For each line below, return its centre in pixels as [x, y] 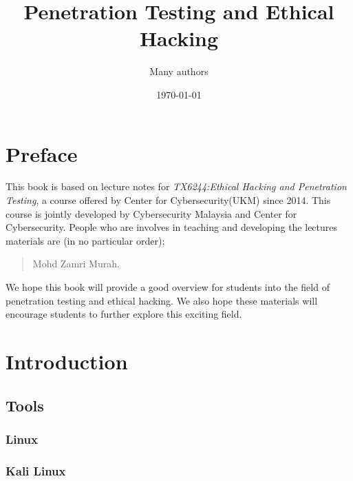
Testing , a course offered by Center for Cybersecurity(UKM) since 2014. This [168, 200]
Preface [42, 153]
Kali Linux [36, 470]
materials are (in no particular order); [85, 240]
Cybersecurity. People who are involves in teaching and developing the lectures [172, 227]
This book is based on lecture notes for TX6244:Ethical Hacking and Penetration [176, 186]
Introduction [67, 361]
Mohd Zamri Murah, [76, 264]
